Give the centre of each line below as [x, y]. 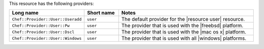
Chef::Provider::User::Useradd [47, 19]
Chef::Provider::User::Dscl [43, 32]
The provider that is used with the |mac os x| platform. [184, 32]
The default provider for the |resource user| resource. [183, 19]
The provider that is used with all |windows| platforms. [184, 38]
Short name [101, 13]
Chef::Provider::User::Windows [47, 38]
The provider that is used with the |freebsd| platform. [182, 26]
